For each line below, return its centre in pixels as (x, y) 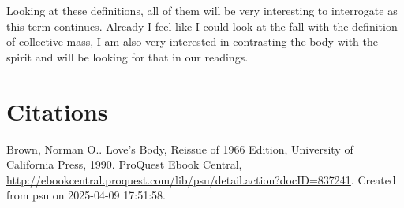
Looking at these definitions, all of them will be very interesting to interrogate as (202, 10)
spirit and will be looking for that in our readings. (127, 56)
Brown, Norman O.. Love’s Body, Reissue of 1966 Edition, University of (180, 149)
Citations (57, 111)
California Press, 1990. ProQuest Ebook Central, (124, 164)
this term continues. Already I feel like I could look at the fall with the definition (202, 26)
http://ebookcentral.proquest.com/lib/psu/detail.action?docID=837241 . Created (201, 179)
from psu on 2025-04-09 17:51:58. (86, 195)
